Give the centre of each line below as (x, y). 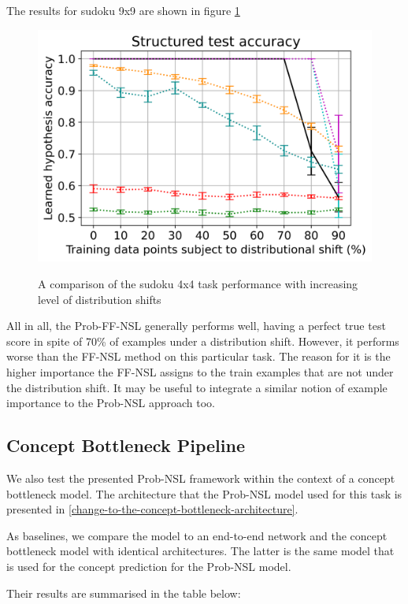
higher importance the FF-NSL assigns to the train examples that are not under (200, 371)
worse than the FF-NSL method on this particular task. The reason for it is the (198, 356)
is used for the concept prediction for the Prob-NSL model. (149, 566)
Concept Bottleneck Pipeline (126, 445)
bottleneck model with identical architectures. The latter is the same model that (200, 551)
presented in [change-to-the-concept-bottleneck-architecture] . (152, 509)
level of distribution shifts (100, 299)
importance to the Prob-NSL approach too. (111, 403)
